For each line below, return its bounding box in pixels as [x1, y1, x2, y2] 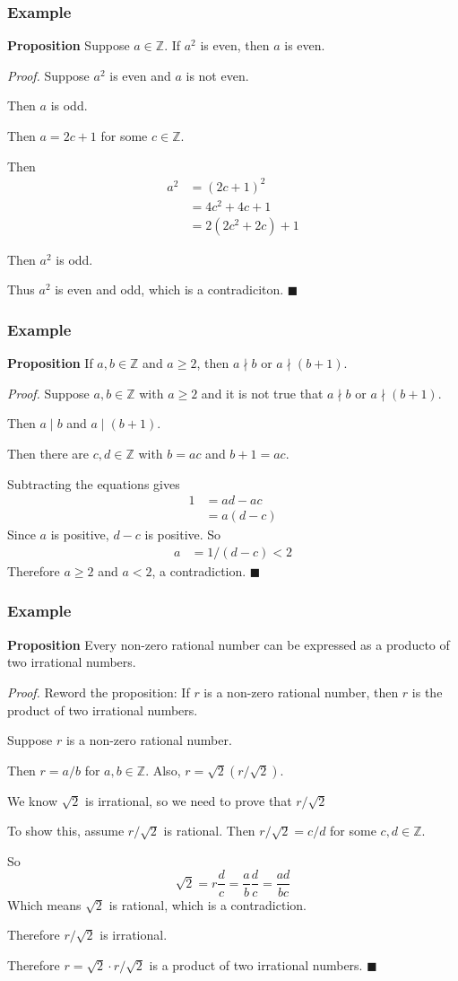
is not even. [186, 66, 249, 84]
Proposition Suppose [7, 36, 130, 55]
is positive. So [144, 525, 221, 544]
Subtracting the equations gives [7, 474, 180, 493]
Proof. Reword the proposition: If [7, 682, 190, 701]
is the [411, 682, 443, 701]
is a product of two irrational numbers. [149, 955, 363, 974]
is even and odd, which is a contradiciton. [55, 280, 284, 299]
